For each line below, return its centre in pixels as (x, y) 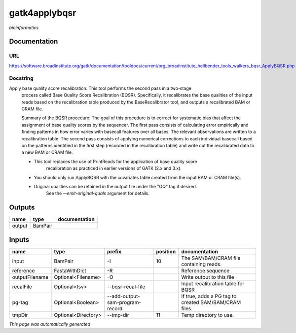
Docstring (21, 78)
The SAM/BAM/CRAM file (211, 258)
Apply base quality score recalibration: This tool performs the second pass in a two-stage (100, 88)
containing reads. (202, 264)
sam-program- (124, 302)
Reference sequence (205, 270)
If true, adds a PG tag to (209, 296)
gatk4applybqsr (43, 13)
